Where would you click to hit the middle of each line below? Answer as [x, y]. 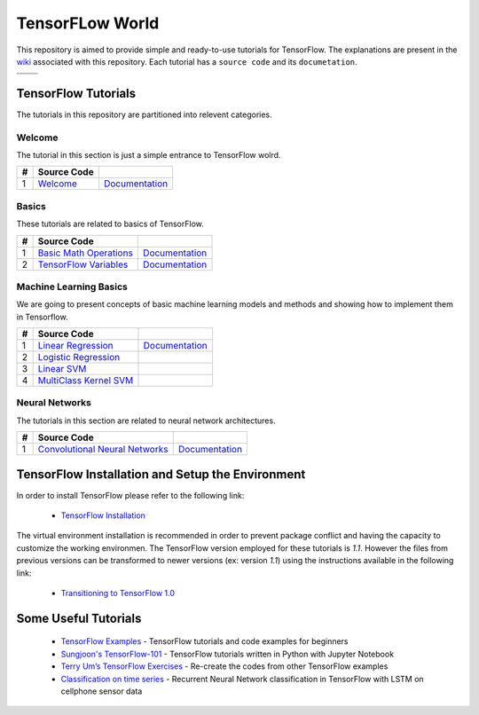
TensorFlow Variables [83, 264]
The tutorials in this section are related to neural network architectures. [146, 420]
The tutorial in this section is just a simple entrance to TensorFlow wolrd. [149, 154]
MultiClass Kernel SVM [86, 381]
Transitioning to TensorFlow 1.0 [118, 593]
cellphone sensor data [102, 691]
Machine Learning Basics [72, 287]
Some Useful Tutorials [79, 618]
